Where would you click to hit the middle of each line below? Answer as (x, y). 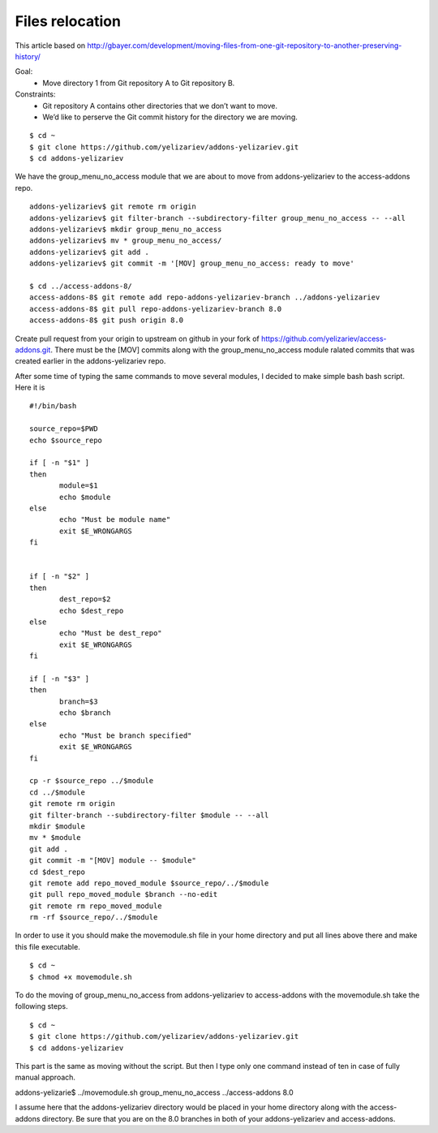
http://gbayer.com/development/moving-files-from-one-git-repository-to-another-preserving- (245, 45)
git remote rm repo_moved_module (96, 906)
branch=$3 (79, 701)
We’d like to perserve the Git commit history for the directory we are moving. (170, 117)
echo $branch (85, 713)
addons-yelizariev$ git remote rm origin (113, 207)
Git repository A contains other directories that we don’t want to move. (160, 106)
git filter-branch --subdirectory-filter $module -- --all (149, 815)
